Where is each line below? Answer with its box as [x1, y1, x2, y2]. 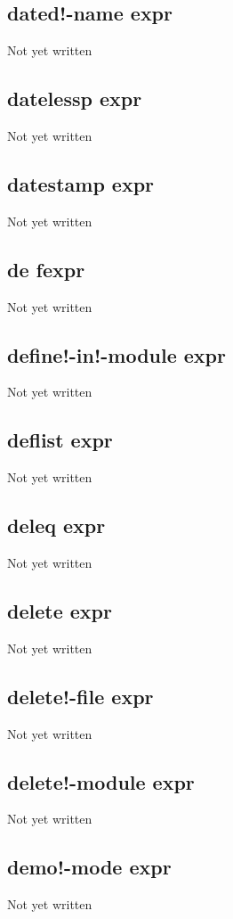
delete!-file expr [7, 682, 154, 710]
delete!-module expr [7, 767, 195, 795]
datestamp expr [7, 169, 155, 197]
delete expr [7, 596, 112, 624]
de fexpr [7, 255, 85, 283]
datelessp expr [7, 85, 142, 112]
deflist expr [7, 426, 113, 454]
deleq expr [7, 512, 106, 539]
